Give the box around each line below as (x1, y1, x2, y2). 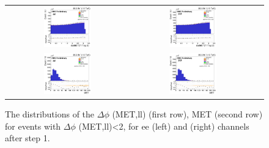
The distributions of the (5, 108, 95, 120)
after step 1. (5, 131, 50, 144)
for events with (5, 119, 61, 132)
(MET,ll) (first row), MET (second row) (112, 108, 263, 120)
